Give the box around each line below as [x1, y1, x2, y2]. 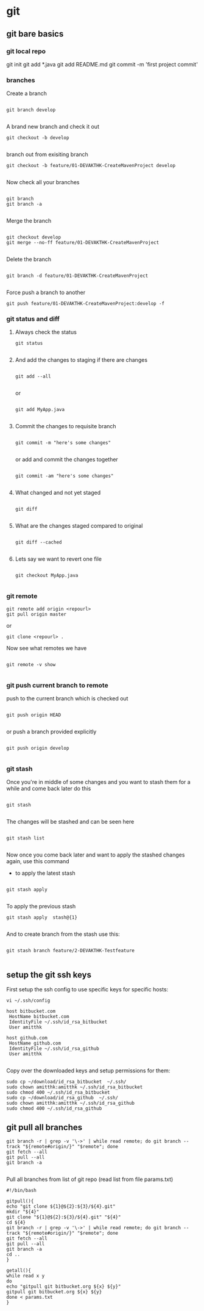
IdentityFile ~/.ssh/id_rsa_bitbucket [9, 1019, 108, 1025]
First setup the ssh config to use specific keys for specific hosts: [6, 986, 169, 993]
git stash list [6, 835, 45, 841]
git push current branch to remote [6, 681, 108, 689]
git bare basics [6, 29, 64, 39]
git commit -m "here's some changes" [15, 440, 111, 446]
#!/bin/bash [6, 1187, 37, 1193]
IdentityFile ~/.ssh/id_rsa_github [9, 1046, 99, 1052]
